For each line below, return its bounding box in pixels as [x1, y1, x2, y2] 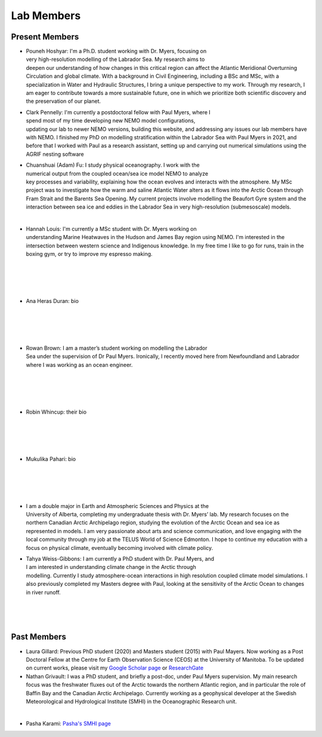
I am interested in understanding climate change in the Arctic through [26, 564, 196, 571]
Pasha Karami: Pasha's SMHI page [26, 720, 112, 727]
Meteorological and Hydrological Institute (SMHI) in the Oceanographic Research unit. [26, 698, 237, 705]
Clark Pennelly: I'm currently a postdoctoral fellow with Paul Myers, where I [26, 108, 211, 116]
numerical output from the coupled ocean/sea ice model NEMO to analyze [26, 170, 209, 177]
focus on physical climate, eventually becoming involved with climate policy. [26, 544, 213, 551]
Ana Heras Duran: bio [26, 298, 79, 304]
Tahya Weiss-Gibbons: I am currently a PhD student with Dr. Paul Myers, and [26, 555, 215, 562]
